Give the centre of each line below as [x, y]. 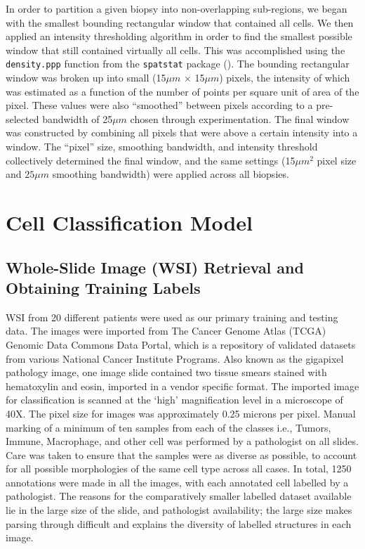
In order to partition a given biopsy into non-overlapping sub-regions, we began [177, 8]
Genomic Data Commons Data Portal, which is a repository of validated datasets [181, 344]
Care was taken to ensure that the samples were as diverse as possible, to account [181, 454]
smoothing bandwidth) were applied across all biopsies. [171, 174]
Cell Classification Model [129, 222]
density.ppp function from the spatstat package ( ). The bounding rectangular [178, 64]
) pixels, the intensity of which [285, 78]
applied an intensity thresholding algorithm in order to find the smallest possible [179, 36]
